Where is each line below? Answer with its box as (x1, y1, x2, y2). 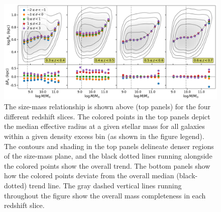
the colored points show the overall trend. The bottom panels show (4, 160, 210, 171)
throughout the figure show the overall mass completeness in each (4, 190, 206, 200)
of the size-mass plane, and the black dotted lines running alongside (4, 151, 212, 161)
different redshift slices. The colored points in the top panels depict (4, 111, 210, 121)
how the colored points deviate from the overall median (4, 170, 174, 181)
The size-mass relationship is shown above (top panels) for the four (4, 101, 210, 112)
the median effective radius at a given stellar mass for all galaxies (4, 121, 205, 131)
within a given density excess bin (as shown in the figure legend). (4, 131, 204, 142)
